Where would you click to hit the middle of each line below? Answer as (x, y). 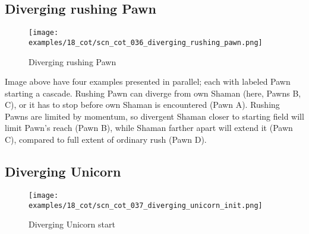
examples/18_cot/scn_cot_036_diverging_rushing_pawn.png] (146, 42)
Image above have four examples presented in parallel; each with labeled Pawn (148, 81)
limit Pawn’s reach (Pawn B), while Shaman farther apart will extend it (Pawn (149, 128)
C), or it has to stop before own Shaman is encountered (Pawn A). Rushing (142, 105)
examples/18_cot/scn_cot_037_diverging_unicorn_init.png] (146, 205)
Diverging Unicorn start (72, 224)
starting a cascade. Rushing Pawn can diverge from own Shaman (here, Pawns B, (153, 93)
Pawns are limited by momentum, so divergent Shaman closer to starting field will (154, 116)
